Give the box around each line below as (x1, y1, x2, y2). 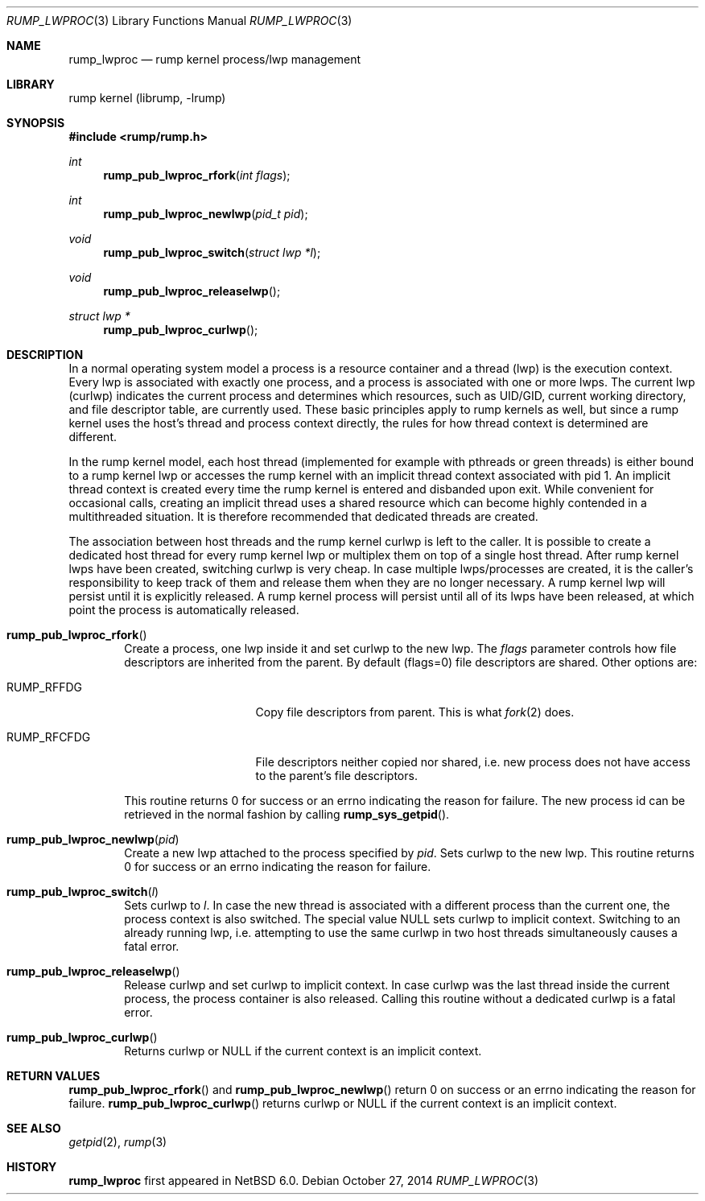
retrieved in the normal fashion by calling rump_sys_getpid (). (124, 807, 450, 821)
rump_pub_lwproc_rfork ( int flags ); (103, 168, 291, 182)
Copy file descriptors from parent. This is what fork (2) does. (255, 705, 575, 719)
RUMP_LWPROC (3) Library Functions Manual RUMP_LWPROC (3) (6, 14, 352, 27)
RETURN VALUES (6, 1069, 101, 1083)
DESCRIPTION (6, 348, 84, 361)
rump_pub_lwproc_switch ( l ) (6, 885, 159, 898)
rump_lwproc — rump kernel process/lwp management (68, 52, 361, 66)
